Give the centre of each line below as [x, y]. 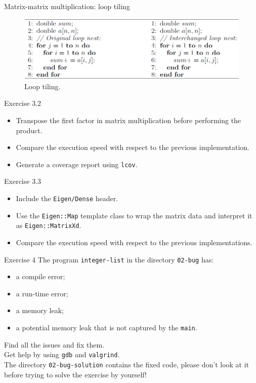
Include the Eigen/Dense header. [67, 198]
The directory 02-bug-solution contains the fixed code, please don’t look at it [127, 364]
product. [29, 130]
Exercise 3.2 [23, 103]
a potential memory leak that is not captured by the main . [106, 327]
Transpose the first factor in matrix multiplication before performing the [129, 120]
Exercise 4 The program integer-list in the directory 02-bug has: [109, 259]
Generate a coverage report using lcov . [77, 164]
